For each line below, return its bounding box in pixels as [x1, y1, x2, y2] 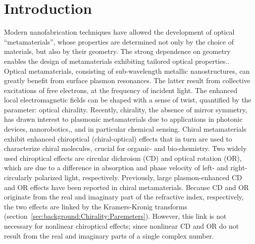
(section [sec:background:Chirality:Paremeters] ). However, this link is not [4, 211, 227, 221]
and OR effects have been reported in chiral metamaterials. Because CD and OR [4, 182, 249, 192]
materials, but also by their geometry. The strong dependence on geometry [4, 46, 231, 56]
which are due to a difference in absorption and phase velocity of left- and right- [4, 162, 248, 173]
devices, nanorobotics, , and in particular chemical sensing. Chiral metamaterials [4, 124, 247, 134]
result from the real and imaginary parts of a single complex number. [4, 230, 214, 241]
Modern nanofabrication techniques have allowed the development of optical [4, 27, 235, 37]
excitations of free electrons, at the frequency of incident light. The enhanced [4, 85, 238, 95]
